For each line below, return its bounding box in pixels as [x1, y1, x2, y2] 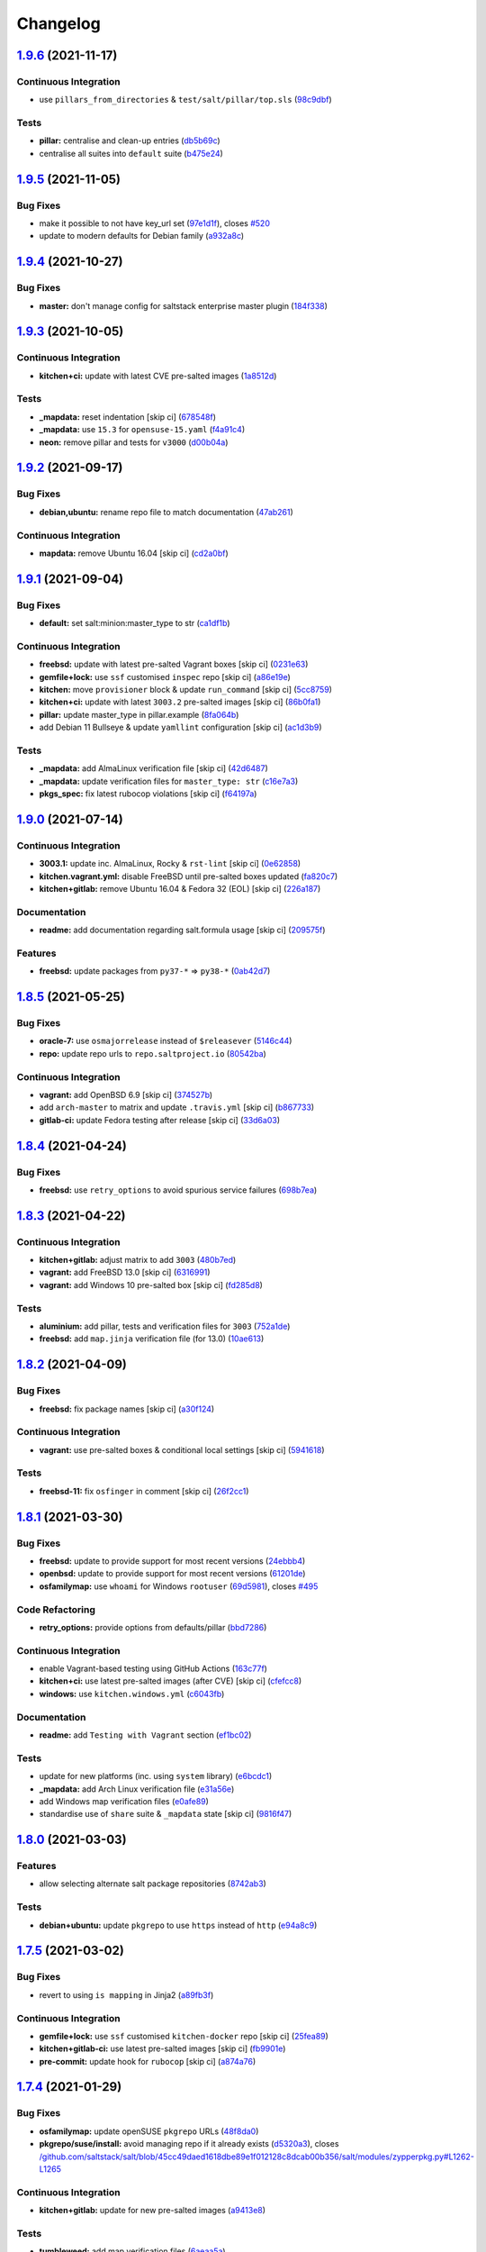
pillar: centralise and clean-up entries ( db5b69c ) [39, 135, 220, 146]
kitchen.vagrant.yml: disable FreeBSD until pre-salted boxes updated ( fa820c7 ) [39, 870, 338, 882]
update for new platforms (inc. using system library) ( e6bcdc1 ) [39, 1771, 273, 1782]
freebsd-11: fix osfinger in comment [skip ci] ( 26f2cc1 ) [39, 1485, 249, 1496]
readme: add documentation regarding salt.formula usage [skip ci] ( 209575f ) [39, 924, 326, 936]
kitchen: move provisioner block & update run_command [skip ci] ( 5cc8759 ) [39, 685, 333, 695]
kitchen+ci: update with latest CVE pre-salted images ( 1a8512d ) [39, 370, 277, 381]
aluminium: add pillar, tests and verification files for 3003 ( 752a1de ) [39, 1321, 291, 1332]
